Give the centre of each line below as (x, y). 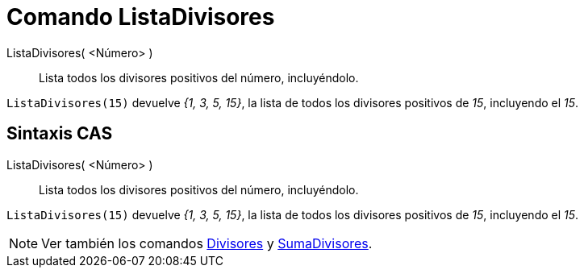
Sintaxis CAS (60, 134)
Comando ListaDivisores (141, 17)
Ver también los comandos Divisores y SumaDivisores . (207, 243)
